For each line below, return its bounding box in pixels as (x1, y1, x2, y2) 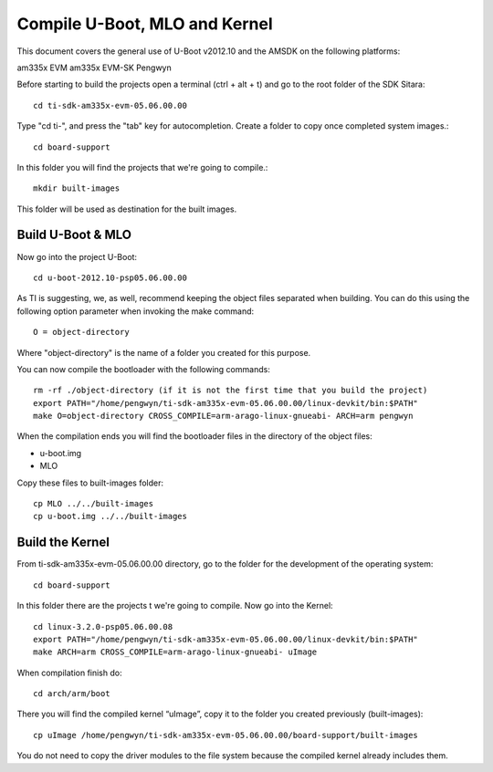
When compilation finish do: (16, 667, 122, 678)
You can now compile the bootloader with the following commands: (16, 363, 271, 374)
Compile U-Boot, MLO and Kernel (16, 14, 273, 34)
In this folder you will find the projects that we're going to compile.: (16, 162, 268, 172)
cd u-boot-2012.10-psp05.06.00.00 (33, 272, 187, 283)
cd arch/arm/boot (33, 689, 110, 699)
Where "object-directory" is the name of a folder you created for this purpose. (16, 347, 311, 358)
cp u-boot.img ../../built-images (33, 511, 187, 522)
